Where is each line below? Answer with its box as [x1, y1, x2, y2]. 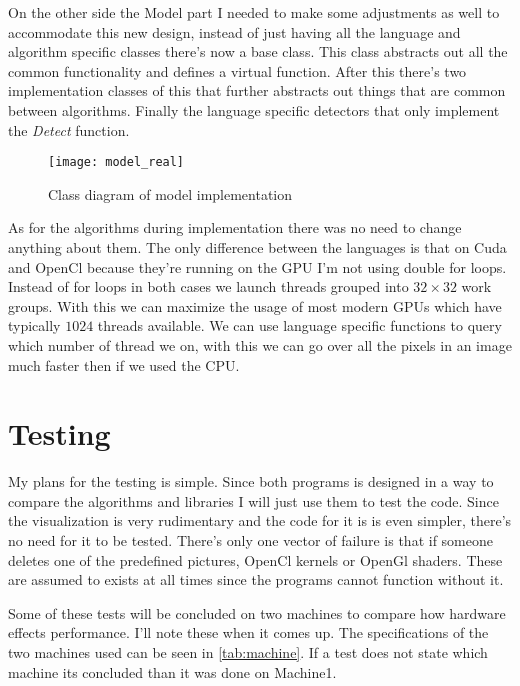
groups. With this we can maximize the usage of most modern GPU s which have [8, 295, 502, 316]
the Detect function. [8, 119, 130, 140]
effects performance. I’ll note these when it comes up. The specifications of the [8, 622, 489, 643]
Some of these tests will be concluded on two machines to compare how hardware [8, 602, 506, 623]
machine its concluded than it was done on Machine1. [8, 661, 337, 682]
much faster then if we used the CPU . [8, 354, 240, 375]
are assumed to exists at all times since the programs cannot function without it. [8, 569, 504, 590]
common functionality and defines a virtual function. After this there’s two [8, 60, 467, 81]
